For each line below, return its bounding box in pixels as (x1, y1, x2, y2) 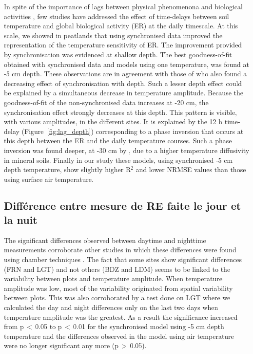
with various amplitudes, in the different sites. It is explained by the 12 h (4, 116, 223, 127)
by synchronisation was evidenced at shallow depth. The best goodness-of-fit (4, 49, 232, 59)
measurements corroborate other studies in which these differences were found (4, 244, 236, 255)
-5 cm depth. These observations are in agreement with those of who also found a (4, 68, 247, 79)
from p (4, 321, 24, 332)
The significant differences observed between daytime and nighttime (4, 235, 206, 245)
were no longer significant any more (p (4, 340, 119, 351)
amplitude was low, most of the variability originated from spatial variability (4, 283, 233, 293)
